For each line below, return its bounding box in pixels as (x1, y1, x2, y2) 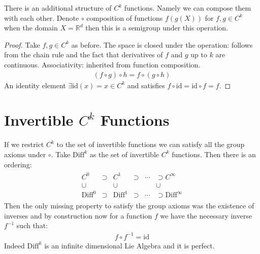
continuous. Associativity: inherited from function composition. (4, 59, 201, 69)
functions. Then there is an (172, 149, 256, 159)
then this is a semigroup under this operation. (85, 22, 229, 33)
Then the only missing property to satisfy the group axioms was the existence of (4, 200, 254, 211)
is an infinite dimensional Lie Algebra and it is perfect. (44, 240, 215, 250)
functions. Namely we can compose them (124, 3, 251, 13)
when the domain (4, 22, 58, 33)
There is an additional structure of (4, 3, 112, 13)
